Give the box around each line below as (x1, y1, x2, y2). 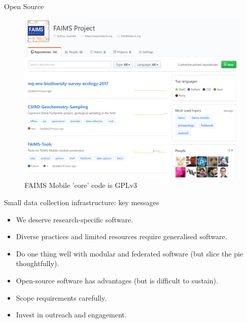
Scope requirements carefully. (16, 292, 107, 303)
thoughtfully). (16, 258, 59, 269)
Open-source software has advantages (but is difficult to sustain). (16, 275, 218, 286)
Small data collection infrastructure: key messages (4, 197, 159, 208)
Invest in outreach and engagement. (16, 309, 127, 320)
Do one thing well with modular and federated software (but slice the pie (16, 248, 243, 259)
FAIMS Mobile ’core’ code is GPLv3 (24, 180, 137, 190)
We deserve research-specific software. (16, 214, 133, 224)
